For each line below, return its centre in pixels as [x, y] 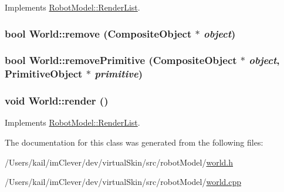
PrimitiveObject [44, 74]
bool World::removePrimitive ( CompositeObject [121, 60]
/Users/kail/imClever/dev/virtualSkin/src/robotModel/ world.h [119, 162]
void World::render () [57, 101]
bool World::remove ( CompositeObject [98, 33]
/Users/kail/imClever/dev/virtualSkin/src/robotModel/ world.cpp [123, 182]
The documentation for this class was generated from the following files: [134, 142]
